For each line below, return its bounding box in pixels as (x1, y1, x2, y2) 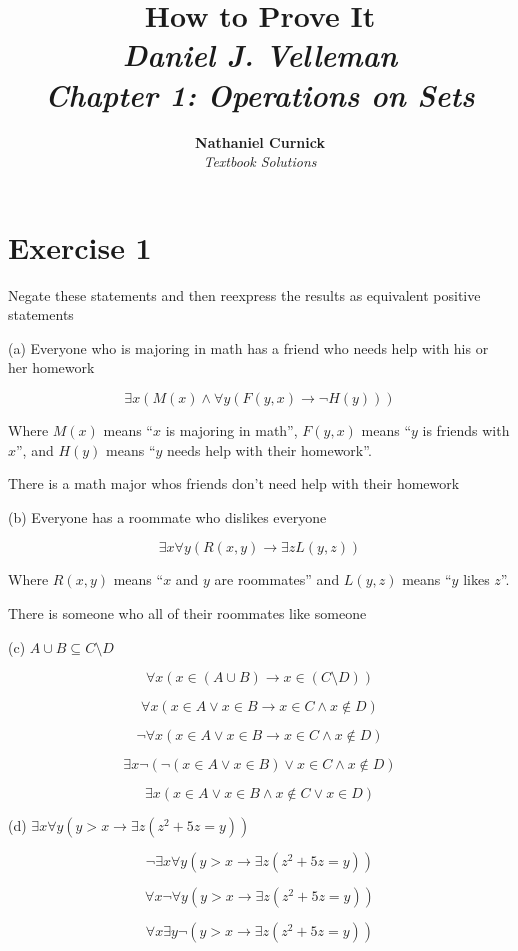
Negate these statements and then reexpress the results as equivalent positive (8, 284, 481, 305)
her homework (8, 357, 95, 378)
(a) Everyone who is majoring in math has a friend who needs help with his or (8, 337, 489, 358)
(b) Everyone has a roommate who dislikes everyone (8, 506, 327, 527)
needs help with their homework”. (167, 439, 372, 460)
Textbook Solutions (203, 151, 317, 172)
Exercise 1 (8, 226, 152, 267)
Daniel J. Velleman (122, 34, 398, 76)
